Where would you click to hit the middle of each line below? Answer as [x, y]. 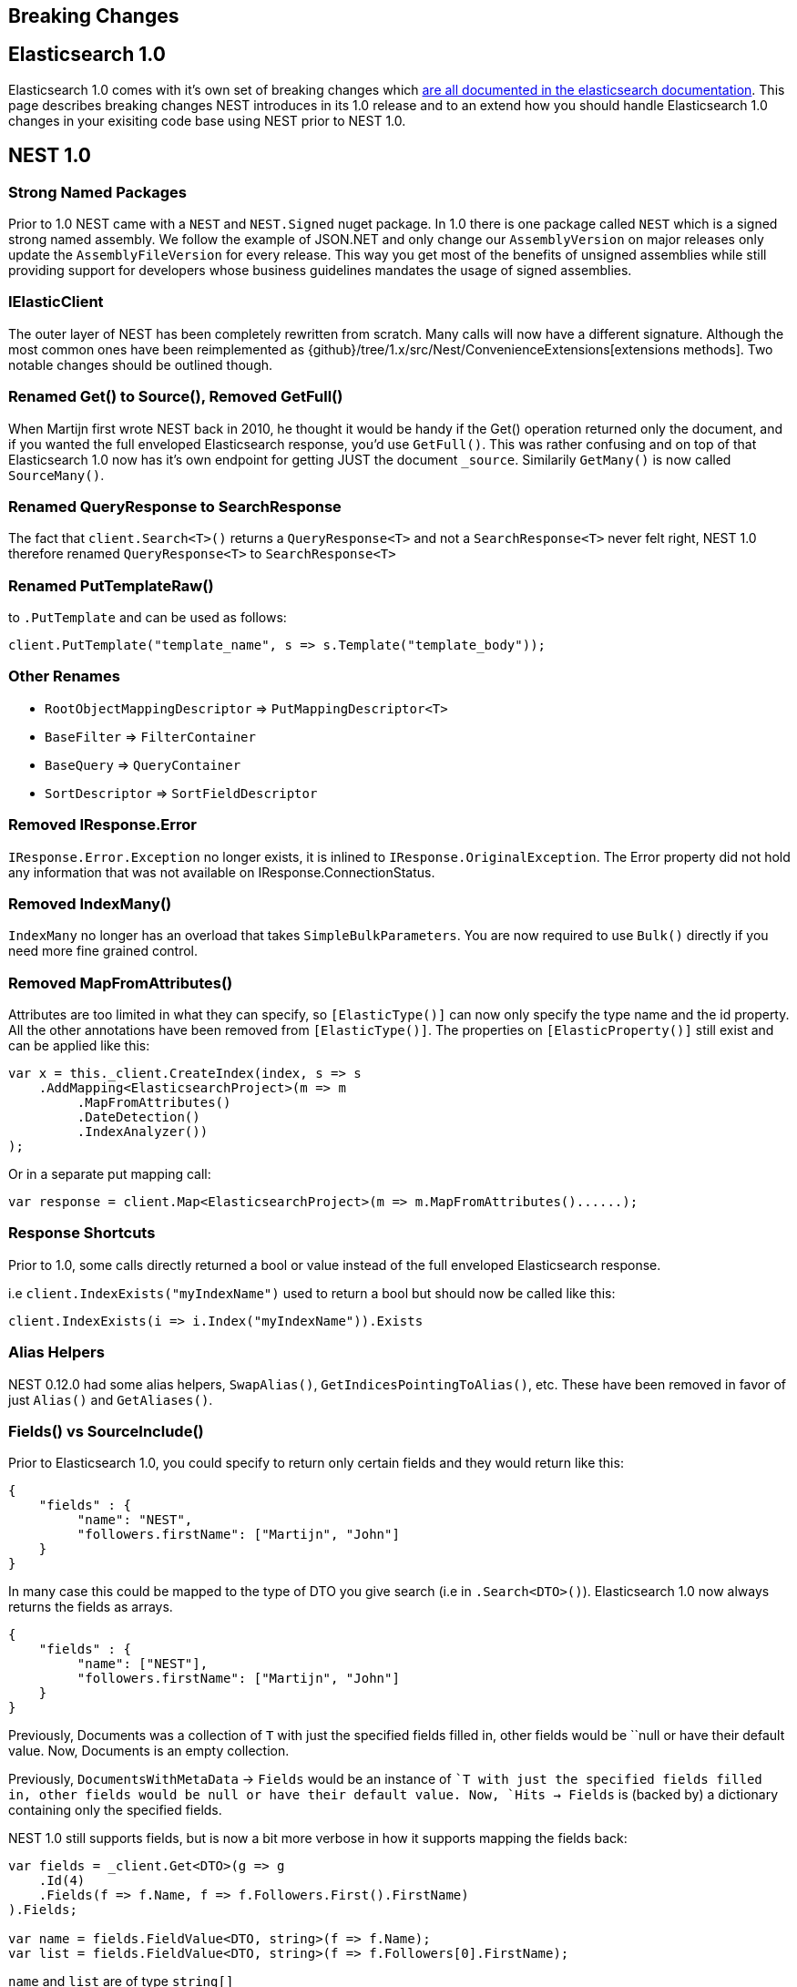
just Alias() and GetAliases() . [111, 1399]
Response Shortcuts [82, 1233]
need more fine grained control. [103, 951]
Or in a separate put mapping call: [110, 1174]
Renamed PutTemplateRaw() [111, 585]
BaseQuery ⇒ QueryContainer [143, 764]
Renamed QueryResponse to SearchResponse [175, 506]
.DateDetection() [138, 1117]
